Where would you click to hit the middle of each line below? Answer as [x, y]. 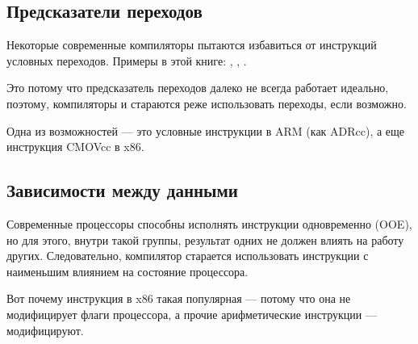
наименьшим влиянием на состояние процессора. [127, 271]
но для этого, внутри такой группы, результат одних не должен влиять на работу [205, 239]
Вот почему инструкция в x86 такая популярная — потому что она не [179, 298]
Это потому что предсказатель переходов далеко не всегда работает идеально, [198, 88]
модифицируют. [45, 330]
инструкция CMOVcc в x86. [75, 147]
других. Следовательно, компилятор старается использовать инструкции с [188, 256]
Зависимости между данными [122, 190]
